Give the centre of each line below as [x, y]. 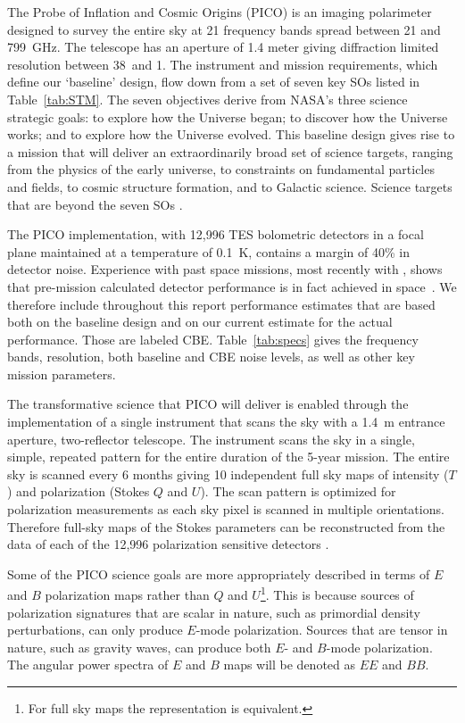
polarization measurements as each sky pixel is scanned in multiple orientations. [226, 509]
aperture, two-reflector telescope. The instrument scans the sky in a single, [211, 439]
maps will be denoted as [290, 665]
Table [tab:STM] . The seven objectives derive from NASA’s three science [208, 99]
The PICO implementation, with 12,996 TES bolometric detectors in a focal [216, 234]
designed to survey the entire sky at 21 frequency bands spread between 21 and [224, 29]
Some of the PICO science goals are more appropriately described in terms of [219, 573]
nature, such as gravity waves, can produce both [139, 647]
